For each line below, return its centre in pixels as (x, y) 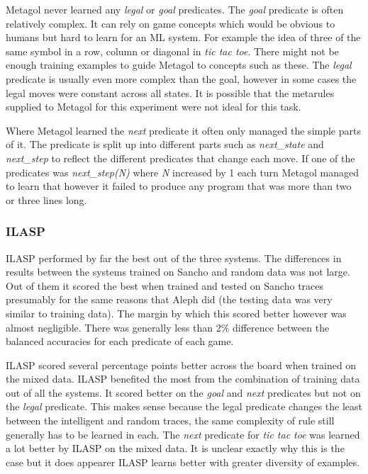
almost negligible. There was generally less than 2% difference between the (168, 327)
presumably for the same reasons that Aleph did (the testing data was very (169, 299)
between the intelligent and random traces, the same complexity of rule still (170, 421)
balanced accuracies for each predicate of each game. (120, 341)
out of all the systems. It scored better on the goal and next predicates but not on (183, 392)
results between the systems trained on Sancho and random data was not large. (178, 272)
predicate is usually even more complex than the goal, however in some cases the (181, 78)
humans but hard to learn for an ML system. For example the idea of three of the (183, 37)
